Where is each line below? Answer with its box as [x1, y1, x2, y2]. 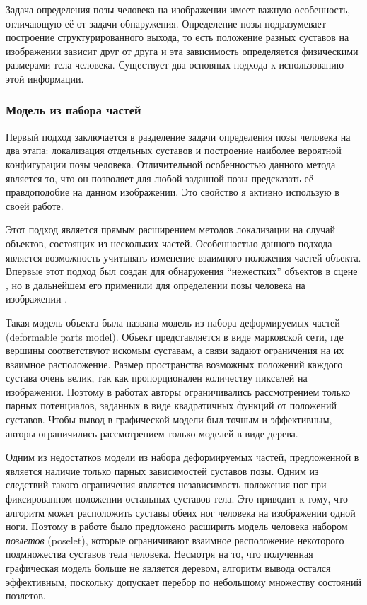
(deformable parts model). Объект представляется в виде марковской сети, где [6, 329, 344, 343]
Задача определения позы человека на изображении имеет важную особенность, [6, 2, 351, 16]
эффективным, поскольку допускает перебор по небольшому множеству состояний [6, 574, 362, 589]
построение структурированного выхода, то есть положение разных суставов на [6, 30, 349, 45]
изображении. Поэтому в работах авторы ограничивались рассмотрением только [6, 384, 351, 399]
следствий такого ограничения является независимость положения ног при [6, 477, 327, 492]
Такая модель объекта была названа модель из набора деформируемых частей [6, 315, 340, 329]
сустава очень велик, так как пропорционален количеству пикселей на [6, 370, 308, 385]
